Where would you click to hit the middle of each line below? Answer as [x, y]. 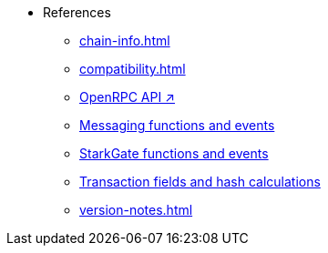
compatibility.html [133, 69]
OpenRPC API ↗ [127, 97]
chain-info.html [125, 40]
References [77, 12]
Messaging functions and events [177, 125]
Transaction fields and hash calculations [200, 182]
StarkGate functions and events [174, 153]
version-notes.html [136, 210]
